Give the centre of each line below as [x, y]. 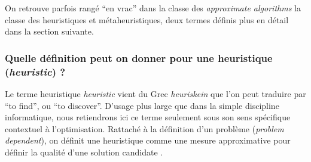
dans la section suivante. [49, 31]
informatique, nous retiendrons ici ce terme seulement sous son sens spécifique [148, 117]
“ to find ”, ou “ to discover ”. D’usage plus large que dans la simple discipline [142, 105]
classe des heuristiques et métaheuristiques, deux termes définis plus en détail [147, 19]
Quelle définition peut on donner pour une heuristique [139, 57]
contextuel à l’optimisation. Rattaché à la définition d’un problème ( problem [144, 128]
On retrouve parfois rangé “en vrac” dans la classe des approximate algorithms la [153, 8]
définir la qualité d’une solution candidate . [84, 152]
